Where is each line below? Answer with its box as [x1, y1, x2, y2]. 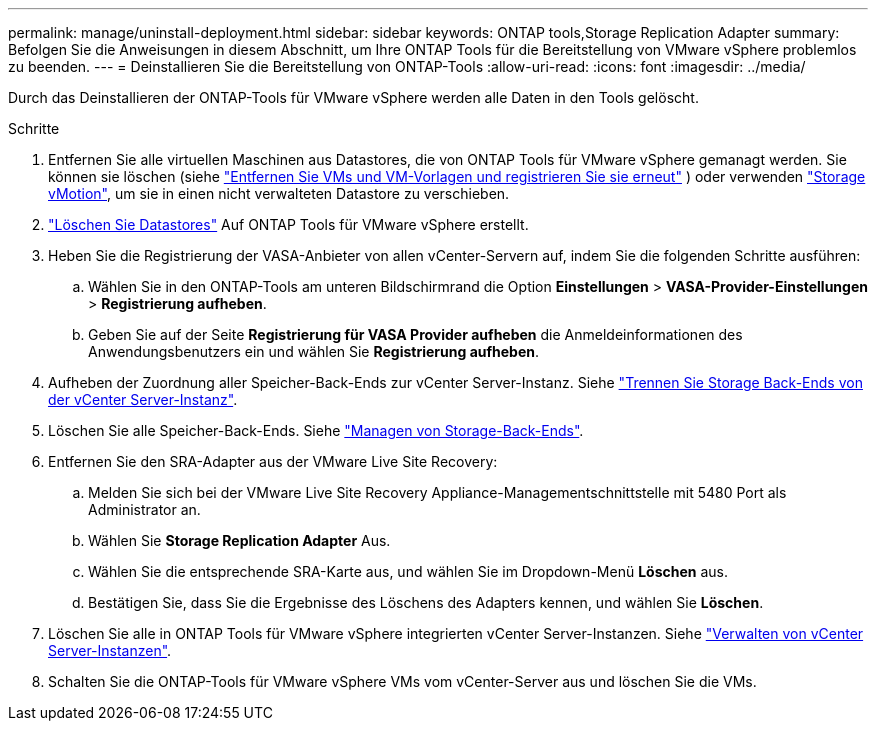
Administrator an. [88, 501, 201, 518]
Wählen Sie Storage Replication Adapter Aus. [88, 532, 391, 549]
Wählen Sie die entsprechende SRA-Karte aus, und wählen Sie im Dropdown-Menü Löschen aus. [88, 563, 728, 580]
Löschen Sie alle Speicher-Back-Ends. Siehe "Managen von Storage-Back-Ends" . [48, 422, 584, 439]
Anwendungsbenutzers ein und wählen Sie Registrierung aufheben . [88, 343, 540, 360]
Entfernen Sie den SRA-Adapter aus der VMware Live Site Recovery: [48, 453, 498, 470]
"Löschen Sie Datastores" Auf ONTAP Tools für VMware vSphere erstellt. [48, 216, 529, 233]
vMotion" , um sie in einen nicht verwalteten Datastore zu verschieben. [48, 185, 510, 202]
